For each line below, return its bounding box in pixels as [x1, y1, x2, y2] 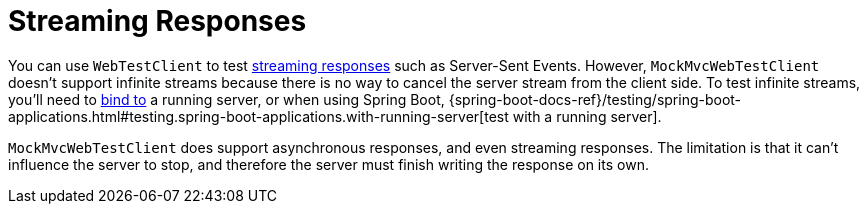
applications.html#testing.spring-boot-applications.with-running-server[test [8, 107, 509, 125]
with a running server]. [512, 107, 662, 125]
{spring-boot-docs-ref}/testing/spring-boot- [448, 90, 742, 108]
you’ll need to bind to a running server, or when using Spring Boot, [8, 90, 445, 108]
